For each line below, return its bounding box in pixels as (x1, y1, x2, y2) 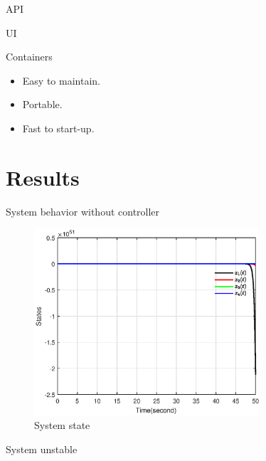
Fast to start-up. (22, 120, 95, 135)
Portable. (22, 97, 63, 112)
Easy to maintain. (22, 73, 100, 88)
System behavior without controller (6, 203, 160, 218)
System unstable (6, 441, 78, 456)
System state (34, 418, 90, 433)
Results (6, 162, 80, 191)
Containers (6, 49, 53, 64)
